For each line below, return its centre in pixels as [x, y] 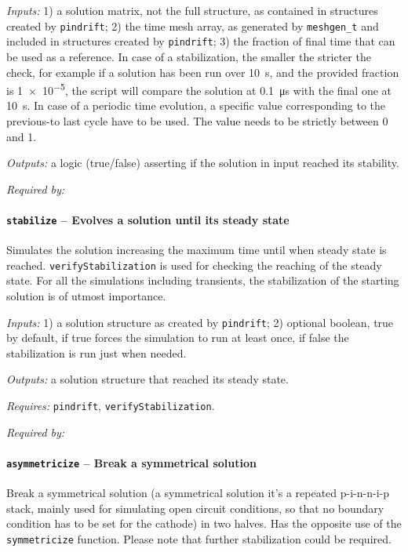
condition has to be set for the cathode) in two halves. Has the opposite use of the [204, 523]
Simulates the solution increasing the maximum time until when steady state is [197, 250]
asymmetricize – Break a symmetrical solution [131, 462]
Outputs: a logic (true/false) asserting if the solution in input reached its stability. [203, 163]
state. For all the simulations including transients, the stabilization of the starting [203, 280]
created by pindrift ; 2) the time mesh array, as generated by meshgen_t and [193, 25]
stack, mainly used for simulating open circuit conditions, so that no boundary [195, 508]
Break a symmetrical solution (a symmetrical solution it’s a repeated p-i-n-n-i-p [198, 493]
